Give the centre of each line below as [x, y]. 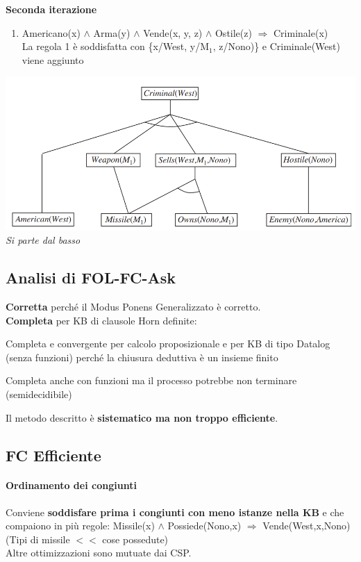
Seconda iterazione [51, 9]
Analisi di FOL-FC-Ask [91, 278]
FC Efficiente [53, 455]
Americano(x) [51, 32]
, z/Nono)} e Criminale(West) [276, 46]
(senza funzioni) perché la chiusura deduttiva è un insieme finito [142, 357]
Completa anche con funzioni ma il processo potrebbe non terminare [151, 380]
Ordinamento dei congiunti [71, 485]
